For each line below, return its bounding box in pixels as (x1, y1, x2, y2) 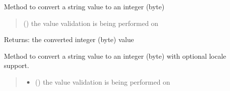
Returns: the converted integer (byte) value (4, 34, 134, 45)
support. (4, 60, 29, 70)
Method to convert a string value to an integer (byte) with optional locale (4, 50, 227, 61)
